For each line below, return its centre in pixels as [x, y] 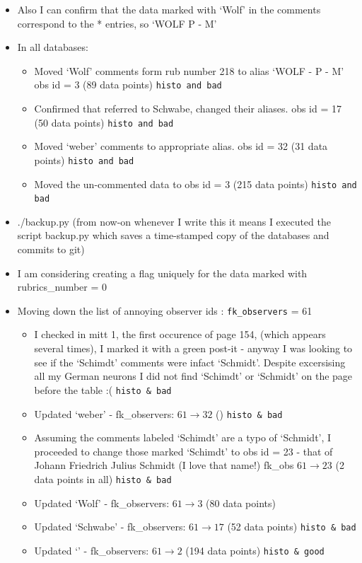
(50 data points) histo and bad [104, 122]
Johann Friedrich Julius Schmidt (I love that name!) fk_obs [164, 465]
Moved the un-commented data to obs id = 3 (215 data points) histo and [195, 184]
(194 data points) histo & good [255, 550]
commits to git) [51, 249]
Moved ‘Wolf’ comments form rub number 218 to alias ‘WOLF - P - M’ [189, 70]
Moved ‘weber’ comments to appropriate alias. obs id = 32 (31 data [181, 146]
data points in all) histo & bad [103, 478]
